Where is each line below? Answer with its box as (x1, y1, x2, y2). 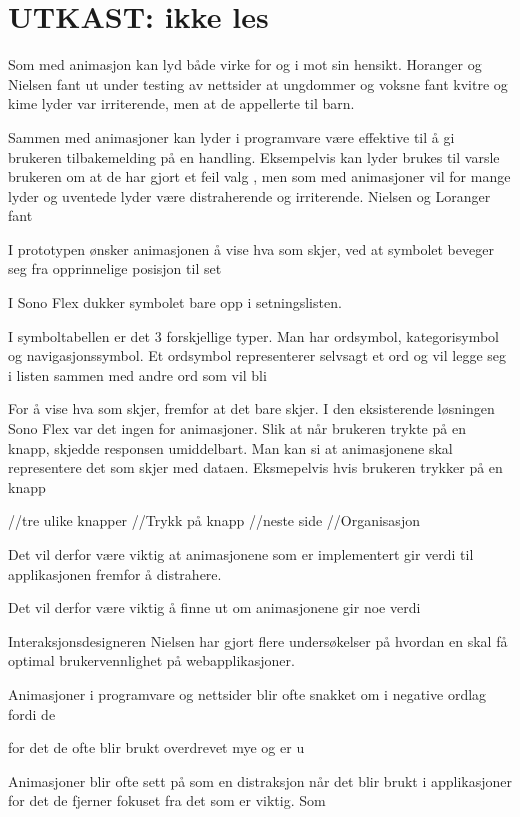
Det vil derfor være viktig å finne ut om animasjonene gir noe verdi (8, 597, 421, 618)
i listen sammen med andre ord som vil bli (8, 364, 267, 385)
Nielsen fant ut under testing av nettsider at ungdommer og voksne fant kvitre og (8, 73, 508, 94)
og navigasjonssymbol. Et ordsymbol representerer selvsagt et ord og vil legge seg (8, 345, 507, 366)
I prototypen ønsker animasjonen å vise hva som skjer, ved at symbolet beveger (8, 238, 494, 259)
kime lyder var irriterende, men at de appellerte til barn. (8, 93, 355, 114)
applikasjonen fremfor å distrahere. (8, 563, 222, 584)
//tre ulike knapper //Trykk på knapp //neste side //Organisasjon (8, 510, 420, 531)
